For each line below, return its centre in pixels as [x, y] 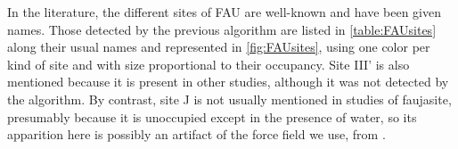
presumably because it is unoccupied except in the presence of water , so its [212, 116]
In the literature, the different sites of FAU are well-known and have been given [224, 12]
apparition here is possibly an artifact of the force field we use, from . [196, 134]
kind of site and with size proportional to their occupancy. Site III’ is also [209, 64]
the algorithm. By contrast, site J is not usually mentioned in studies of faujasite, [229, 99]
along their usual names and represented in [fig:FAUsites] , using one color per [219, 47]
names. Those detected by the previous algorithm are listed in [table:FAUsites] [222, 29]
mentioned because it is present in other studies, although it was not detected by [228, 82]
